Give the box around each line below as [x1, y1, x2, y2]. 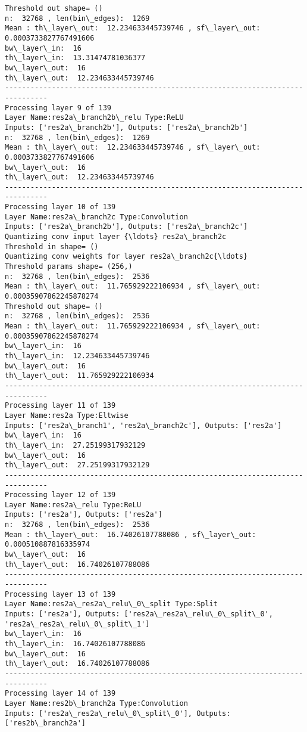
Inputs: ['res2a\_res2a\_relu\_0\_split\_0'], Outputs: [5, 709, 231, 718]
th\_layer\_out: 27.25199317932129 [5, 461, 150, 470]
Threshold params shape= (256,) [5, 262, 133, 271]
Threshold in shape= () [5, 242, 99, 251]
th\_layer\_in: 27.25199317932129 [5, 441, 146, 449]
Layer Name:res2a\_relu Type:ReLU [5, 500, 142, 509]
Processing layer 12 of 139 [5, 491, 116, 500]
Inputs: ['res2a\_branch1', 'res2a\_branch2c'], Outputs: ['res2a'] [5, 421, 282, 430]
